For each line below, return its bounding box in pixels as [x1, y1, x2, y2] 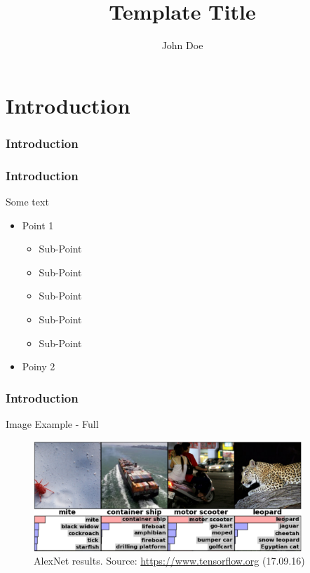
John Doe [161, 38, 203, 53]
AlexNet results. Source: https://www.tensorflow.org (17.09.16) [34, 553, 305, 568]
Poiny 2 [22, 359, 55, 374]
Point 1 [22, 217, 54, 232]
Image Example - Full [6, 416, 99, 431]
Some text [6, 194, 49, 208]
